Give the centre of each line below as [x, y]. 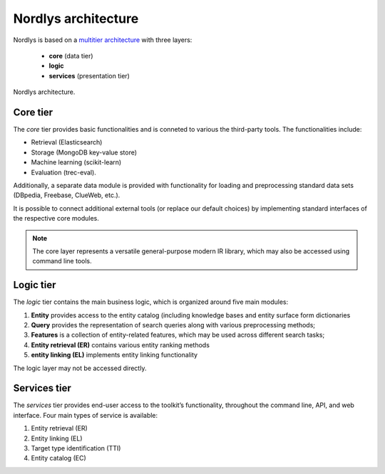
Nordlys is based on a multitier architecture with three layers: [103, 40]
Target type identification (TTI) [76, 448]
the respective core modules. [56, 218]
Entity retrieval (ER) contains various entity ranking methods [120, 344]
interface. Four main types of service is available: [86, 415]
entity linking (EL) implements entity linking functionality [114, 355]
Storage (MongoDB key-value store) [84, 152]
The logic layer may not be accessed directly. [80, 368]
